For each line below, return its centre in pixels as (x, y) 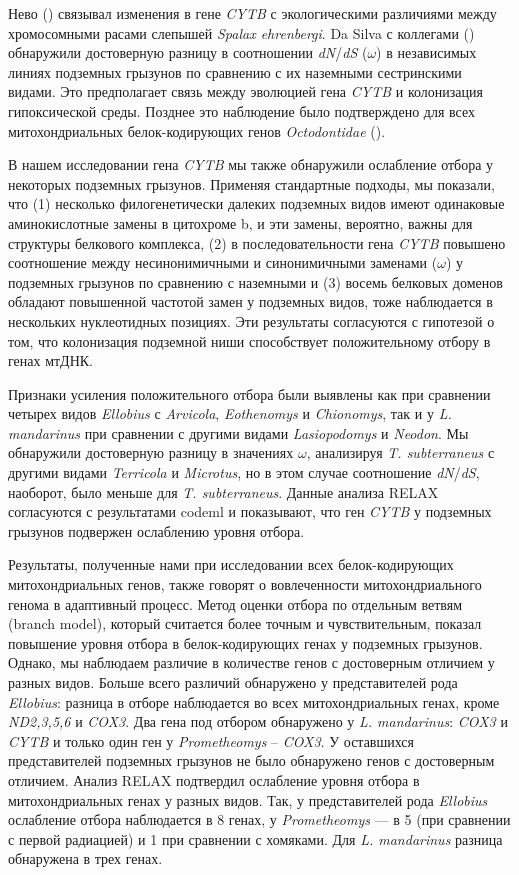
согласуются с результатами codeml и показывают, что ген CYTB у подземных (250, 511)
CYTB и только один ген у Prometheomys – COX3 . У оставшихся (211, 740)
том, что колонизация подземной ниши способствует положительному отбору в (249, 340)
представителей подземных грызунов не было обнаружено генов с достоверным (251, 760)
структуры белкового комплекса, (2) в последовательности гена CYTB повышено (257, 242)
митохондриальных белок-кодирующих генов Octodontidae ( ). (197, 130)
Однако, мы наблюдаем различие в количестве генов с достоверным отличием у (251, 662)
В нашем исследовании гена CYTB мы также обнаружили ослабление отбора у (251, 164)
